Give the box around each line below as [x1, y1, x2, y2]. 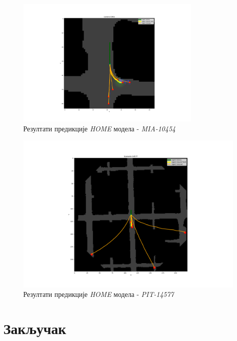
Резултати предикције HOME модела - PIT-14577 [23, 289, 174, 299]
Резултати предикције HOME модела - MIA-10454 [23, 123, 176, 133]
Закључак [3, 318, 66, 339]
